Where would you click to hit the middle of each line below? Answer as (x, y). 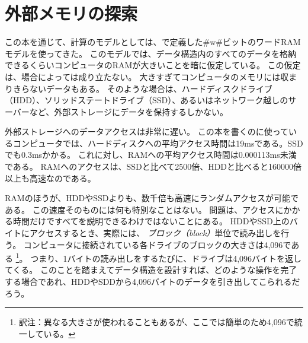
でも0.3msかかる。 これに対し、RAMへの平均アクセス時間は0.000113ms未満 (151, 155)
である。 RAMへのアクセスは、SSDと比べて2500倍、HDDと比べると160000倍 (153, 166)
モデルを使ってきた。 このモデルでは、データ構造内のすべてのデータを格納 (150, 53)
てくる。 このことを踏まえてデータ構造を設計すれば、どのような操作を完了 (151, 270)
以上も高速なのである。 (50, 178)
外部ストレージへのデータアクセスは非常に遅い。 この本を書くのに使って (147, 131)
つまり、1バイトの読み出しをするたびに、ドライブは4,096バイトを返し (166, 258)
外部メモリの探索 (71, 13)
